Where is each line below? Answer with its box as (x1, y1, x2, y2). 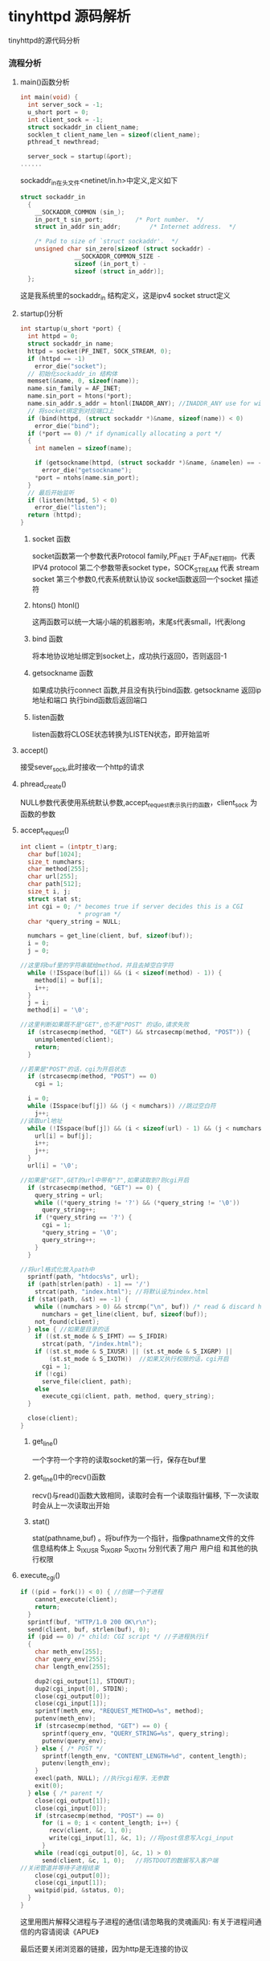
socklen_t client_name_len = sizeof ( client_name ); (27, 130, 201, 139)
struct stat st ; (27, 895, 82, 903)
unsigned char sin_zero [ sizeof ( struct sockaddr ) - (35, 245, 211, 253)
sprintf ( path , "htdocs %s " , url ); (27, 1273, 140, 1281)
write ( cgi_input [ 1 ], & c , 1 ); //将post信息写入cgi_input (49, 1834, 235, 1842)
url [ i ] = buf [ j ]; (35, 1132, 93, 1140)
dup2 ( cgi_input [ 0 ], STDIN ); (35, 1685, 129, 1693)
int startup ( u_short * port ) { (19, 325, 122, 333)
